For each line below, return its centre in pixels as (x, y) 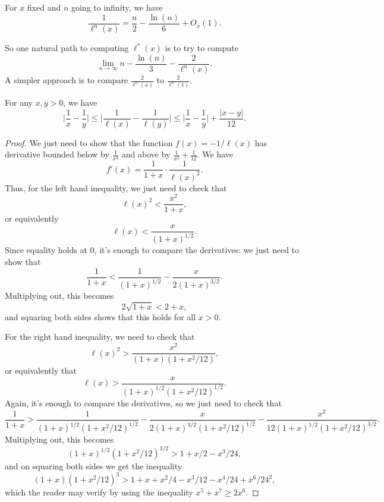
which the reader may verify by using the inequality (99, 492)
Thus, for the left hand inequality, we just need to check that (116, 187)
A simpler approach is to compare (67, 80)
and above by (146, 154)
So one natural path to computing (67, 48)
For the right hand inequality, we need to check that (100, 337)
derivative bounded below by (57, 154)
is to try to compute (202, 48)
